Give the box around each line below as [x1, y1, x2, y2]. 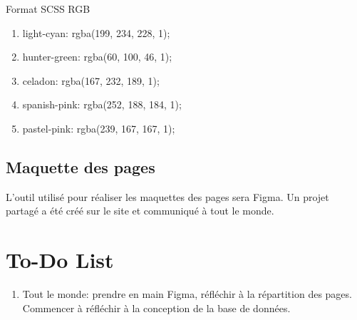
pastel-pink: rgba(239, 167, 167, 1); [22, 120, 175, 135]
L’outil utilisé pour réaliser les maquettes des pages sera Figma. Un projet [6, 189, 329, 204]
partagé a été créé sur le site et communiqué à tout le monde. [6, 203, 274, 218]
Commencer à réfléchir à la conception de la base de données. [22, 300, 291, 315]
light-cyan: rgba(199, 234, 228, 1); [22, 25, 170, 40]
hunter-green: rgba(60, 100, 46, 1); [22, 49, 172, 64]
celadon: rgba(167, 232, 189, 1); [22, 73, 160, 88]
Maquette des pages [6, 155, 155, 177]
